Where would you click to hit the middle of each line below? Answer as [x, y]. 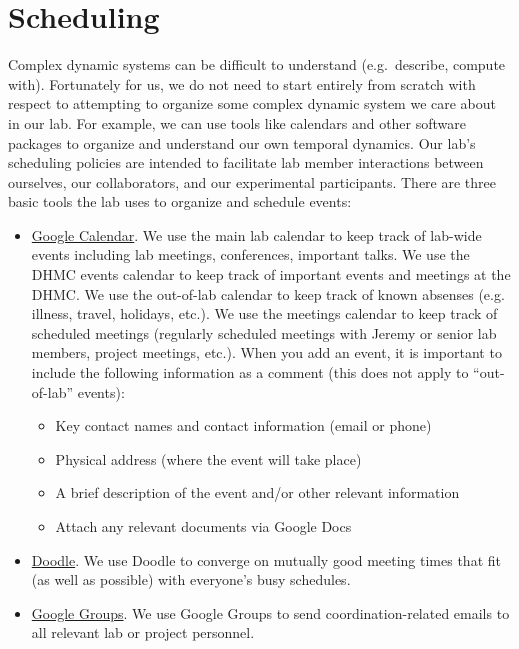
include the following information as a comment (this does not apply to [250, 372]
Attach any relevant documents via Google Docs [203, 526]
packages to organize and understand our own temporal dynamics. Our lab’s [242, 142]
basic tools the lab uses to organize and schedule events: [180, 201]
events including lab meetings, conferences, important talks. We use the [250, 254]
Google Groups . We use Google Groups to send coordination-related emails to [270, 612]
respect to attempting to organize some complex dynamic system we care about [252, 103]
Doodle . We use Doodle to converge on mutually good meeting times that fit [266, 559]
